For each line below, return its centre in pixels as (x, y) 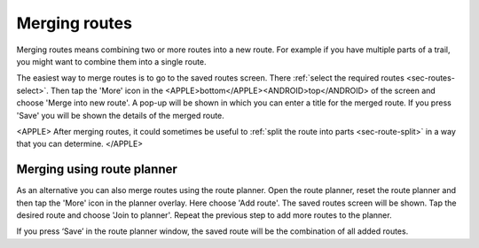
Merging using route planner (97, 170)
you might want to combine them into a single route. (112, 61)
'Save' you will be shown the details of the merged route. (121, 115)
